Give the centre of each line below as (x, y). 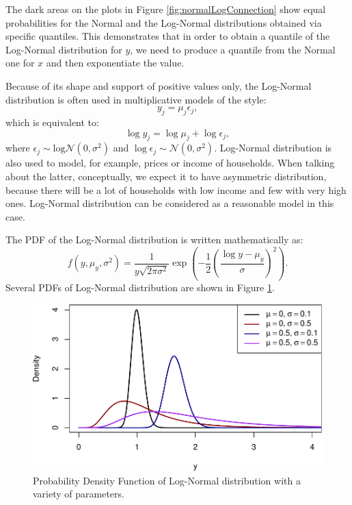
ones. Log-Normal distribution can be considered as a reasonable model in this (170, 203)
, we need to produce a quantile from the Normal (233, 49)
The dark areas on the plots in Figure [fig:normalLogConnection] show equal (166, 9)
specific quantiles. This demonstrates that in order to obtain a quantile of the (168, 36)
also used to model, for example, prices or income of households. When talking (170, 163)
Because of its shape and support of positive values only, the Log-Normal (159, 85)
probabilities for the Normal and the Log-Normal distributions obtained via (164, 22)
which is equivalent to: (52, 122)
